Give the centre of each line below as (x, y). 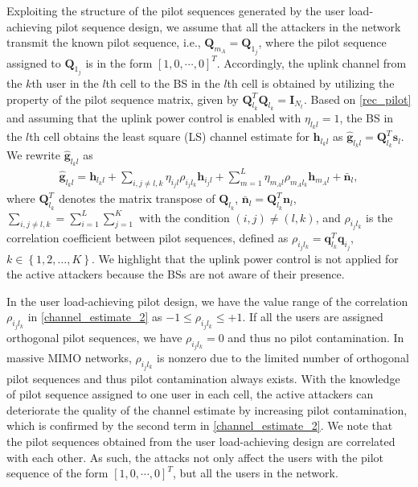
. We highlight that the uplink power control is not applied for (245, 258)
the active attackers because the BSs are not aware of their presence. (176, 274)
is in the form (119, 62)
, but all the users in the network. (255, 473)
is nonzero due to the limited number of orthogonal (283, 358)
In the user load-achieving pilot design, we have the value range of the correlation (207, 301)
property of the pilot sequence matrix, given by (123, 99)
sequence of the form (57, 473)
